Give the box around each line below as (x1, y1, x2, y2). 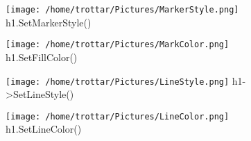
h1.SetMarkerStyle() (6, 15, 92, 29)
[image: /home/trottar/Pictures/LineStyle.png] (6, 76, 230, 87)
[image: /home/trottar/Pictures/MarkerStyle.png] (6, 5, 239, 15)
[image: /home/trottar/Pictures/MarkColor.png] (6, 40, 230, 50)
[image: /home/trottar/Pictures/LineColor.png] (6, 111, 230, 122)
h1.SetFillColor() (6, 49, 78, 64)
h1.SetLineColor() (6, 122, 82, 136)
